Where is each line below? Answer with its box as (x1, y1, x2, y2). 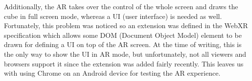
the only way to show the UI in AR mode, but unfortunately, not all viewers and (4, 49, 247, 59)
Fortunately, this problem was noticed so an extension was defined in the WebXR (4, 20, 248, 31)
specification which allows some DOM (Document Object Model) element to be (4, 30, 242, 40)
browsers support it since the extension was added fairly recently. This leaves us (4, 58, 244, 68)
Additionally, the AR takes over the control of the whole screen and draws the (4, 1, 238, 11)
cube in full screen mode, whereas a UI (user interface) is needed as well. (4, 11, 222, 21)
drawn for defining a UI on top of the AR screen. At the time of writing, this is (4, 39, 242, 49)
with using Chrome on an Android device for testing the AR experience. (4, 68, 221, 78)
